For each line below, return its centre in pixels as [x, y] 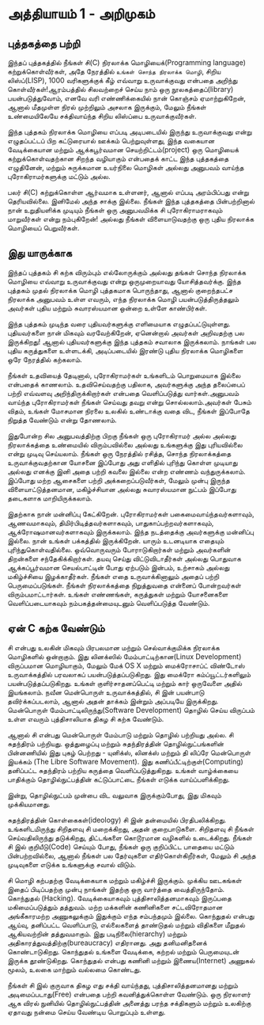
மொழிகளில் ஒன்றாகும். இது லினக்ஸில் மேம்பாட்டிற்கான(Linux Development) [124, 656]
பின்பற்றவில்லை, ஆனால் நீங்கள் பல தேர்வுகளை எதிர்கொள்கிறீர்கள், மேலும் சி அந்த [132, 855]
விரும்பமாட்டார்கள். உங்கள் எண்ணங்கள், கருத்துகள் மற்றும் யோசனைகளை [118, 594]
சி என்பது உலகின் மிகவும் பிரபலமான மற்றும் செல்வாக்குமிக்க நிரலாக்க [114, 647]
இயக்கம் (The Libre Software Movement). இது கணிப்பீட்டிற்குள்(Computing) [126, 761]
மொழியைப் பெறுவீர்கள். [43, 228]
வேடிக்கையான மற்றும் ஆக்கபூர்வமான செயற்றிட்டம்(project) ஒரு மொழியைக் [123, 150]
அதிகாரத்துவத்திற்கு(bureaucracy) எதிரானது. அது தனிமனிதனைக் [107, 943]
